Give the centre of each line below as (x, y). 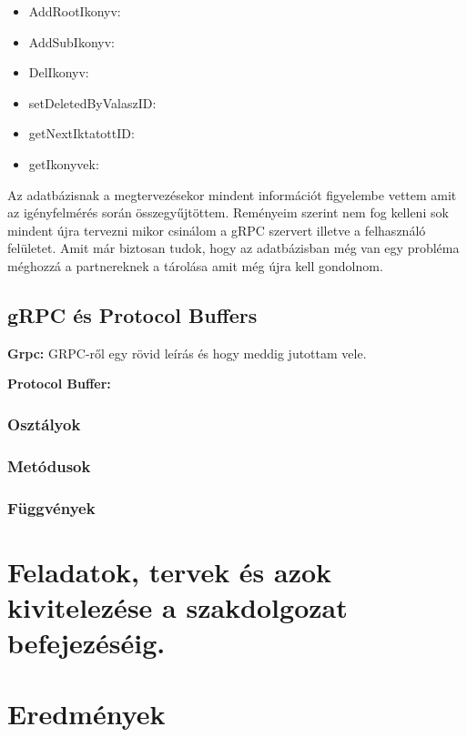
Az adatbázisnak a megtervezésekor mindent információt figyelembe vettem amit (232, 194)
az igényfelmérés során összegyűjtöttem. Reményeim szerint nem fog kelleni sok (228, 212)
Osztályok (44, 424)
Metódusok (49, 465)
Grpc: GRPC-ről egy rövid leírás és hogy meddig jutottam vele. (187, 353)
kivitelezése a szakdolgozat (178, 606)
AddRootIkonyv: (75, 11)
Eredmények (86, 714)
